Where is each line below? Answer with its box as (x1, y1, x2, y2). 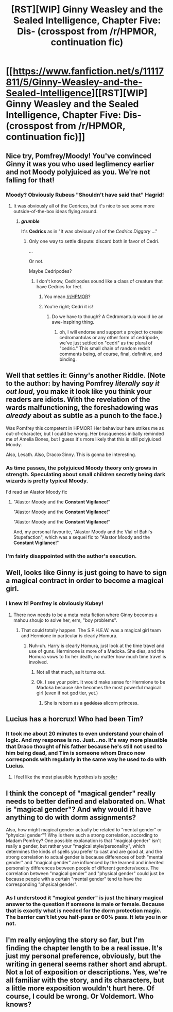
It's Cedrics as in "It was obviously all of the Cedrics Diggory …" (21, 228, 158, 234)
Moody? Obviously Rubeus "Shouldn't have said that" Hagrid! (6, 191, 164, 198)
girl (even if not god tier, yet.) (36, 690, 98, 696)
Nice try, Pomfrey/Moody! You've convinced (6, 151, 151, 160)
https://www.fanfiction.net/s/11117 (12, 65, 164, 77)
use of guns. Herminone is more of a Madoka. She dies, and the (28, 648, 164, 654)
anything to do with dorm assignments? (6, 813, 136, 822)
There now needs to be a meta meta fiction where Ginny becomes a (13, 612, 158, 618)
